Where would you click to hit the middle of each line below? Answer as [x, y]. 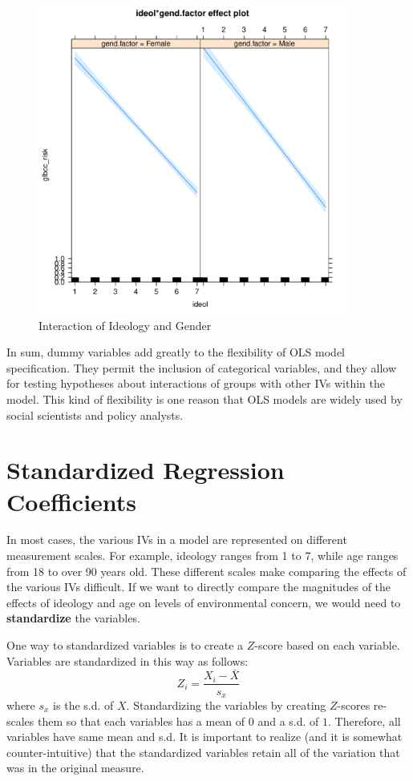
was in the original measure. [75, 768]
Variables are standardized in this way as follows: [128, 660]
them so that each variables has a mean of [142, 721]
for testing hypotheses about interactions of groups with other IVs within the [196, 383]
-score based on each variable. [327, 645]
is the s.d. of [83, 705]
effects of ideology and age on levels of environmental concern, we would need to [204, 602]
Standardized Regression [146, 470]
